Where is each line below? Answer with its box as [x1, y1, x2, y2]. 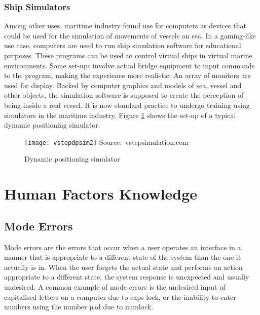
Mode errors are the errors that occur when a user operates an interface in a [4, 242, 241, 252]
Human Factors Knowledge [4, 183, 198, 204]
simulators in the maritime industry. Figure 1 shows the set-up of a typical [4, 109, 236, 120]
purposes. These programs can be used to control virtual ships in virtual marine [4, 50, 252, 60]
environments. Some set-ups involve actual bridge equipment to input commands [4, 60, 255, 70]
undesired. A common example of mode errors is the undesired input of [4, 281, 226, 292]
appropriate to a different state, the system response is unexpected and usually [4, 271, 249, 282]
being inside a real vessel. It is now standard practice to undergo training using [4, 99, 250, 110]
